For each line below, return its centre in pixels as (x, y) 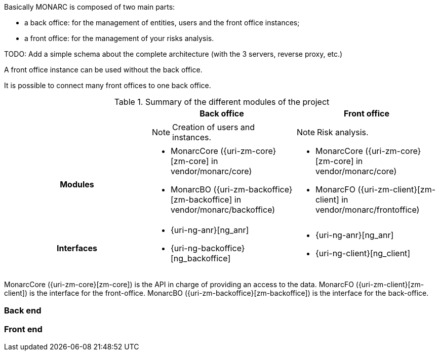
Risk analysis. (343, 132)
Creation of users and (214, 127)
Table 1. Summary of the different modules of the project (222, 102)
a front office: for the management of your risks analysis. (119, 38)
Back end (23, 311)
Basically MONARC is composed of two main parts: (90, 7)
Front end (23, 329)
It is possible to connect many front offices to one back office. (108, 85)
